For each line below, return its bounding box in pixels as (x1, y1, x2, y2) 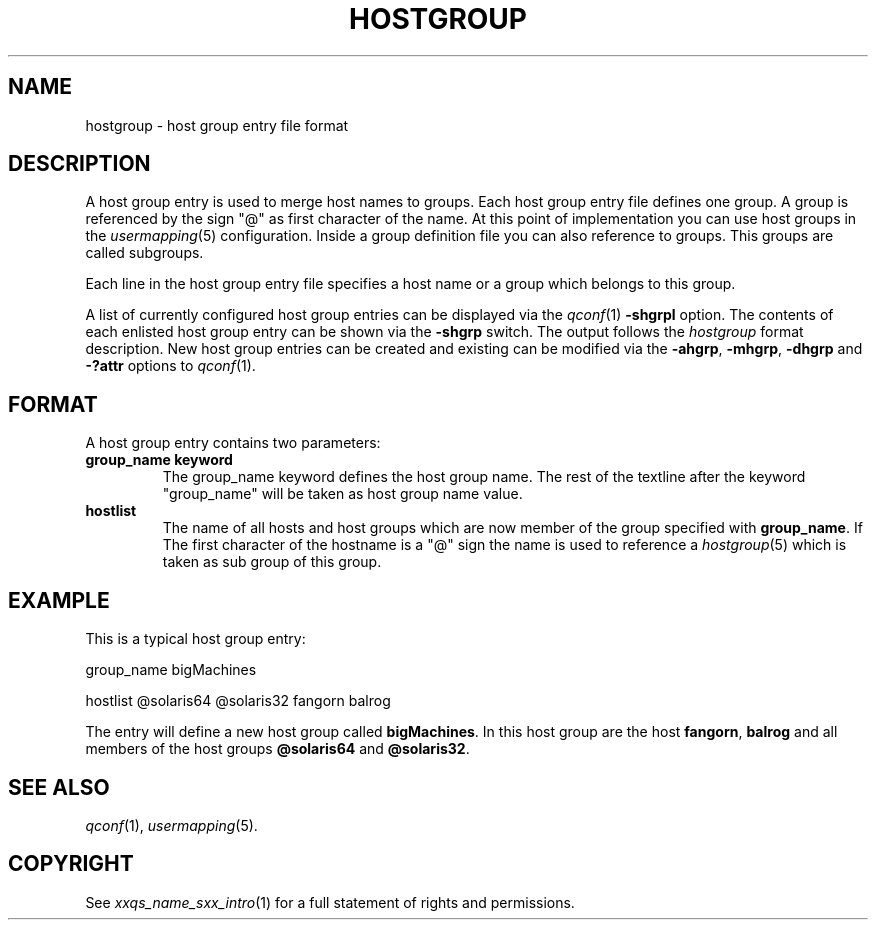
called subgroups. (85, 244, 204, 262)
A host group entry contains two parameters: (85, 434, 381, 452)
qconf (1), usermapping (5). (85, 816, 258, 834)
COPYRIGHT (8, 851, 134, 877)
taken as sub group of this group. (162, 553, 382, 571)
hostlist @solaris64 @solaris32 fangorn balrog (85, 692, 391, 710)
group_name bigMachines (85, 661, 257, 679)
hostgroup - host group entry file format (85, 116, 349, 134)
